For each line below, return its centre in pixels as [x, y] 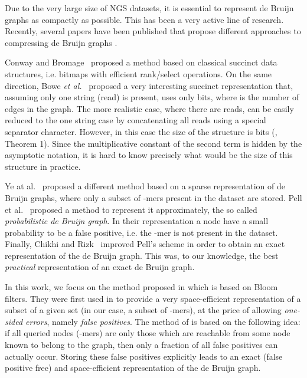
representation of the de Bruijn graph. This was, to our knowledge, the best [142, 255]
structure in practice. [43, 166]
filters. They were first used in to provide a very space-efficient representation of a [153, 298]
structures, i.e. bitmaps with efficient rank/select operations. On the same [138, 73]
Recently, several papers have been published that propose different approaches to [153, 31]
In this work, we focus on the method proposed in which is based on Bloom [141, 287]
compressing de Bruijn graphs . [61, 42]
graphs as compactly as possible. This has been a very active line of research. [144, 19]
